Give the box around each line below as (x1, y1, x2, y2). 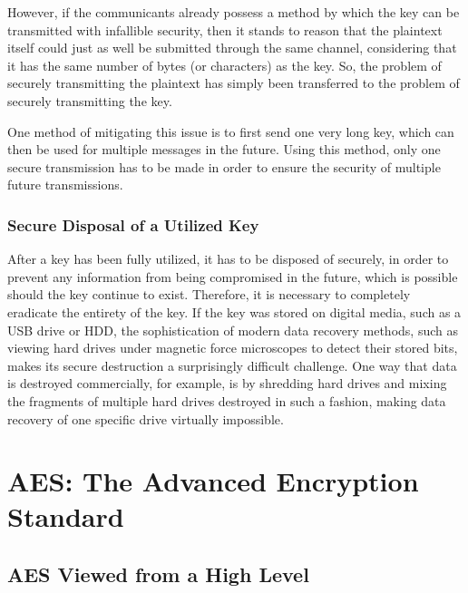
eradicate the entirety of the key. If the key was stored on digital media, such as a (7, 302, 462, 321)
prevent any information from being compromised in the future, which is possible (7, 267, 458, 286)
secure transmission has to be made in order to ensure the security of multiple (7, 157, 441, 176)
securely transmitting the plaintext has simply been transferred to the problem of (7, 73, 460, 92)
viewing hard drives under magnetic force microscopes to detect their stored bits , (7, 338, 458, 357)
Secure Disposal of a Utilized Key (7, 213, 259, 236)
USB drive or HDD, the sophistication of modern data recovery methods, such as (7, 320, 458, 339)
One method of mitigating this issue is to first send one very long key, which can (7, 122, 454, 141)
